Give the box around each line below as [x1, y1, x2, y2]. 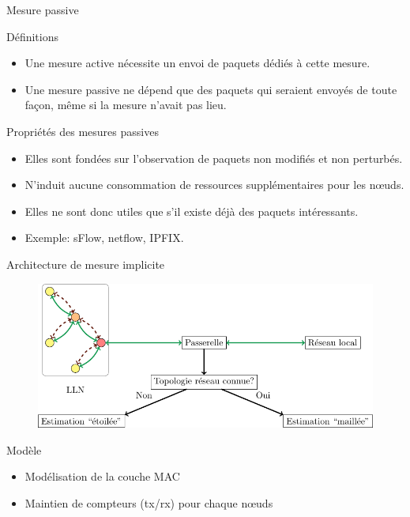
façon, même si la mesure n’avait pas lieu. [24, 96, 227, 113]
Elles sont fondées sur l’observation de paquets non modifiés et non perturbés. [24, 149, 403, 166]
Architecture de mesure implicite [6, 255, 165, 272]
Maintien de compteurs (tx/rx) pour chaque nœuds [24, 494, 273, 511]
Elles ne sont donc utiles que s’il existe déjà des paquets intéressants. [24, 202, 359, 219]
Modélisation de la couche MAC [24, 468, 180, 485]
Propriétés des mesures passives [6, 123, 159, 139]
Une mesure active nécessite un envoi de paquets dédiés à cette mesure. [24, 55, 371, 71]
